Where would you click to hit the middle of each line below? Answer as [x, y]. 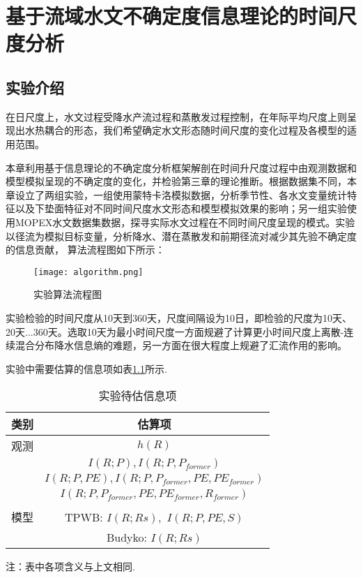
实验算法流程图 [68, 294]
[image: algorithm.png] [88, 272]
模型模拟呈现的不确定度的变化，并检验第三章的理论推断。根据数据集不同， [176, 181]
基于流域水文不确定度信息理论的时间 [172, 16]
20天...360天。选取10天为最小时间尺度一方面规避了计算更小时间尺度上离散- [175, 331]
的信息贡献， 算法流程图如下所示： [85, 250]
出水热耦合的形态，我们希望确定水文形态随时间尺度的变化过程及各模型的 [181, 130]
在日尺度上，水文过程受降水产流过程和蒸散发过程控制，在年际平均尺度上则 [176, 116]
